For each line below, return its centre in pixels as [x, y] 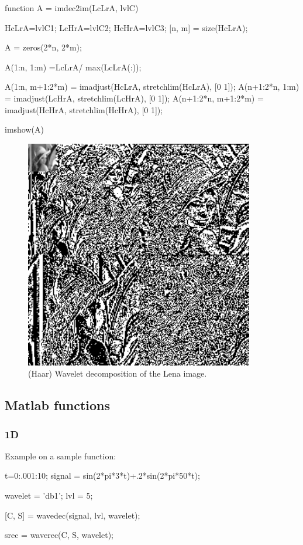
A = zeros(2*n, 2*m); [43, 47]
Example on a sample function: [61, 456]
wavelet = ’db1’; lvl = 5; [49, 495]
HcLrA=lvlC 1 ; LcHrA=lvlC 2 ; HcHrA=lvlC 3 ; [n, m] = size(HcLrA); [126, 27]
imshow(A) [24, 129]
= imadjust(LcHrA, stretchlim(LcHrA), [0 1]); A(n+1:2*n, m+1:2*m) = [134, 98]
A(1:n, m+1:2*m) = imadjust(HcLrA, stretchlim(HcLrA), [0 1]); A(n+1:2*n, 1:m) [152, 87]
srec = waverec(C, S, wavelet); [59, 535]
